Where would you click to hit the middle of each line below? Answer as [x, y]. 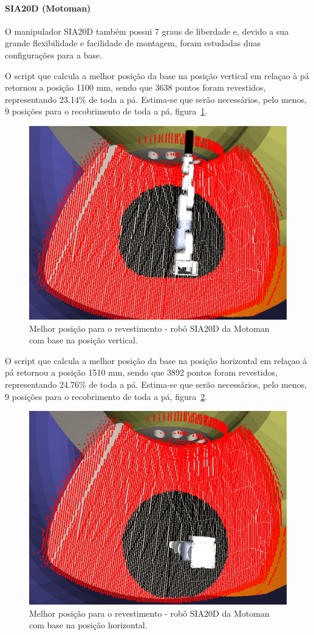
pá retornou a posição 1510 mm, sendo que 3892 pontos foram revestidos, [141, 372]
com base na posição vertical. [84, 340]
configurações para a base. [54, 54]
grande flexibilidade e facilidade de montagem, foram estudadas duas [133, 43]
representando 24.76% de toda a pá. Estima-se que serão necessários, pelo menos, [156, 384]
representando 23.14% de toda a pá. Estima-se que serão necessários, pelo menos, [156, 99]
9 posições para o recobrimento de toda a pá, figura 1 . [106, 111]
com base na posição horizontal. [88, 625]
